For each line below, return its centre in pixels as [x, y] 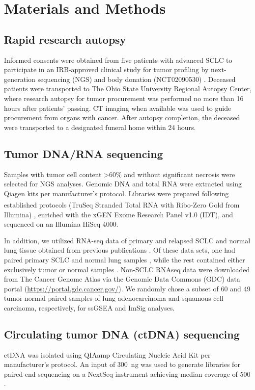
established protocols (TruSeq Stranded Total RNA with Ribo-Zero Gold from [122, 204]
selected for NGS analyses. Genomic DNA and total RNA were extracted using [123, 184]
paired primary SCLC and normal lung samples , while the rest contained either [125, 259]
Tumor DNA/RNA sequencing [84, 153]
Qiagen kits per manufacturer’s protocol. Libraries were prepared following [116, 193]
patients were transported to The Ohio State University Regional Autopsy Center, [128, 89]
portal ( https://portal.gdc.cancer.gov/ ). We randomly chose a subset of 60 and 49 [127, 288]
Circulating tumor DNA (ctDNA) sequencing [122, 334]
